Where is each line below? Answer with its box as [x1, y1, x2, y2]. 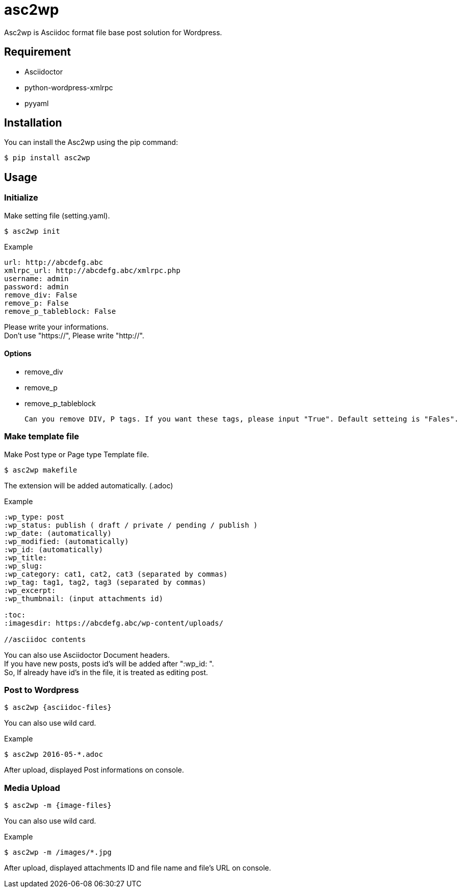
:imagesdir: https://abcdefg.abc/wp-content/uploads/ [4, 618, 223, 627]
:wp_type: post [4, 512, 65, 521]
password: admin [4, 282, 69, 291]
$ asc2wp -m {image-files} [4, 801, 112, 810]
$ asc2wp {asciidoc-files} [4, 703, 112, 712]
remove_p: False [4, 299, 69, 307]
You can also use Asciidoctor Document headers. [4, 650, 170, 659]
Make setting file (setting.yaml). [4, 211, 110, 220]
